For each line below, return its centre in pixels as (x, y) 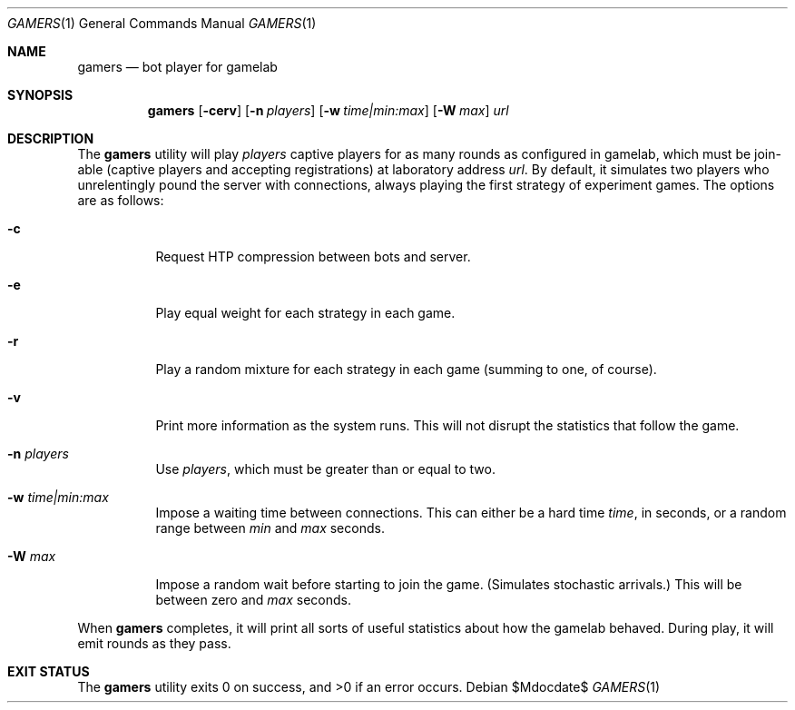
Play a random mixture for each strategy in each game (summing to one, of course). (406, 369)
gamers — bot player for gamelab (177, 67)
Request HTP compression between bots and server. (313, 256)
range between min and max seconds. (270, 528)
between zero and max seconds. (254, 600)
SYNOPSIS (40, 95)
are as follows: (121, 200)
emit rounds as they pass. (154, 643)
